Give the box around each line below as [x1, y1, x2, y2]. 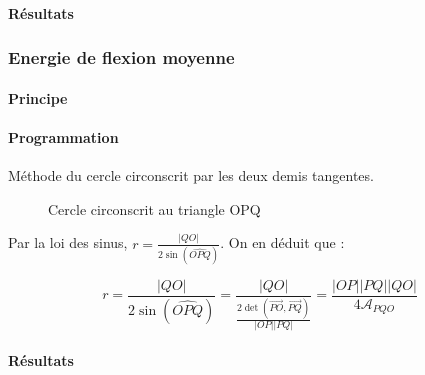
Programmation [8, 126, 119, 147]
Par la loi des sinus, [8, 232, 128, 253]
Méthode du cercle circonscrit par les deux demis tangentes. [8, 165, 374, 186]
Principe [8, 87, 68, 108]
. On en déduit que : [220, 232, 345, 253]
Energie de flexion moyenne [8, 45, 235, 70]
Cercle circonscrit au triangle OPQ [48, 198, 261, 219]
